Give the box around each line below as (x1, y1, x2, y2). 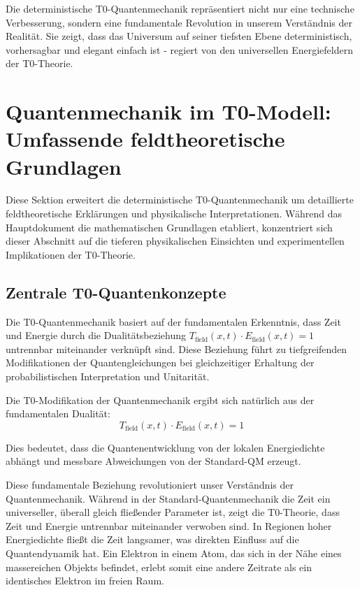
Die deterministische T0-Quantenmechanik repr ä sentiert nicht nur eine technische (6, 1, 354, 15)
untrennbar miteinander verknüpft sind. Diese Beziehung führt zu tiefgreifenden (6, 341, 347, 356)
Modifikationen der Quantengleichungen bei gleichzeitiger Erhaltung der (6, 355, 315, 370)
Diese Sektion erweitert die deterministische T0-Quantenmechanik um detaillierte (6, 192, 354, 207)
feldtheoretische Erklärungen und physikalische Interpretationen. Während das (6, 206, 343, 221)
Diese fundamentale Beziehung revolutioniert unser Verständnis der (6, 477, 294, 491)
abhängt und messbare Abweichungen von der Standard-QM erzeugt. (6, 454, 301, 468)
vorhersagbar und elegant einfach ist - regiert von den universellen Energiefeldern (6, 42, 353, 57)
